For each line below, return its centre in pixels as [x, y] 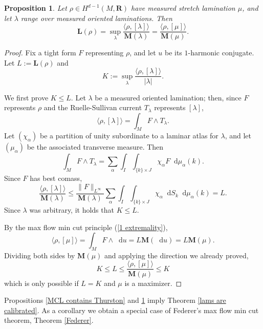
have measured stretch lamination [183, 8]
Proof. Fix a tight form [40, 53]
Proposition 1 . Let [36, 8]
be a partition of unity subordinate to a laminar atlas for [129, 136]
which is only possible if [41, 283]
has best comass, [56, 178]
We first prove [26, 97]
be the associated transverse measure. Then [95, 147]
